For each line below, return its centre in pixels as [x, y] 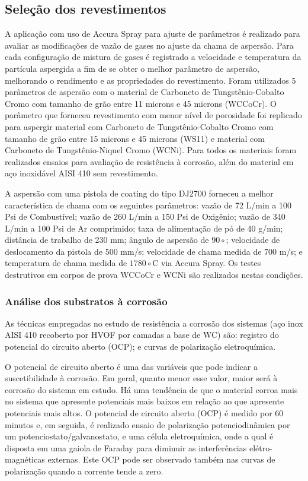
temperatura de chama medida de [66, 263]
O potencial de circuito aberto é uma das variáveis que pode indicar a [131, 366]
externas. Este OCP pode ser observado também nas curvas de [161, 459]
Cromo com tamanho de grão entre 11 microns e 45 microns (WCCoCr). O [141, 103]
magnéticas [25, 459]
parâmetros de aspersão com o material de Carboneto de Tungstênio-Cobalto [145, 92]
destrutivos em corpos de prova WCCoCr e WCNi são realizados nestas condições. [154, 275]
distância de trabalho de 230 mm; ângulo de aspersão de [107, 240]
